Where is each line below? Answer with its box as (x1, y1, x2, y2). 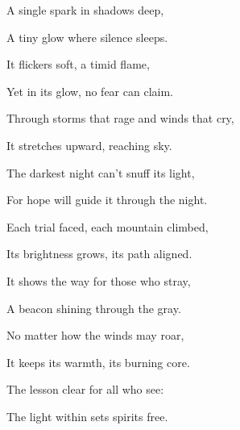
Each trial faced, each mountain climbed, (6, 218, 209, 235)
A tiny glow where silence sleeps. (6, 28, 168, 45)
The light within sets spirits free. (6, 407, 168, 424)
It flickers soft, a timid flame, (6, 56, 150, 73)
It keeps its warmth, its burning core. (6, 353, 190, 370)
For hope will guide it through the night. (6, 191, 208, 208)
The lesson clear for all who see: (6, 381, 164, 398)
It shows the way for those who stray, (6, 272, 191, 289)
